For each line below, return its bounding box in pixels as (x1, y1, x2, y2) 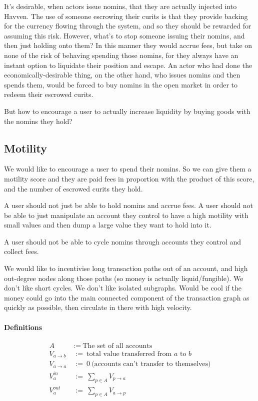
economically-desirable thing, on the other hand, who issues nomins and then (4, 69, 240, 80)
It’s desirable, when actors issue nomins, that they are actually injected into (4, 1, 237, 11)
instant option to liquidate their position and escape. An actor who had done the (4, 59, 252, 70)
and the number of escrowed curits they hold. (4, 183, 143, 193)
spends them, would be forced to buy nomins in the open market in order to (4, 79, 238, 89)
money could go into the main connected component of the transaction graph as (4, 292, 249, 302)
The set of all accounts (82, 342, 152, 349)
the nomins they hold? (4, 115, 72, 126)
